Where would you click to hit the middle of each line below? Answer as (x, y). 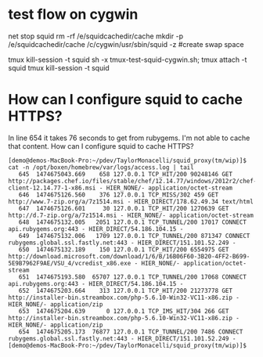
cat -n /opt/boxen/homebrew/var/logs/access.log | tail (101, 167)
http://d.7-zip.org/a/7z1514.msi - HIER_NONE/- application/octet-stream (131, 215)
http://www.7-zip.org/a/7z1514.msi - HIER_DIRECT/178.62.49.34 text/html (131, 201)
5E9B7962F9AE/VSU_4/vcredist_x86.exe (70, 263)
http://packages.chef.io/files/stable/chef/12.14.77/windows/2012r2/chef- (133, 181)
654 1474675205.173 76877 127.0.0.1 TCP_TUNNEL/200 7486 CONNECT (131, 332)
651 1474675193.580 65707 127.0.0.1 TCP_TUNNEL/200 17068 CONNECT (132, 277)
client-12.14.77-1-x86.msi (52, 188)
